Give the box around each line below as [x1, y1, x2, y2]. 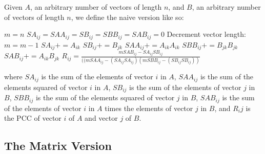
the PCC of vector [4, 113, 62, 123]
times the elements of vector [105, 102, 193, 113]
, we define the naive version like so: [71, 11, 184, 22]
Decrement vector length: [167, 29, 246, 39]
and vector [85, 113, 118, 123]
